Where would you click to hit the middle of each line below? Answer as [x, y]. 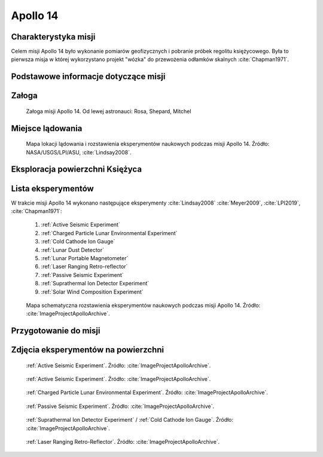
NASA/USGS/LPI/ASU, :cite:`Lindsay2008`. [79, 152]
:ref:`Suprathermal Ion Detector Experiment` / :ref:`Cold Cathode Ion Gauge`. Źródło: [129, 420]
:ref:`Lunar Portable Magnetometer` [85, 258]
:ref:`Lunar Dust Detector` [73, 250]
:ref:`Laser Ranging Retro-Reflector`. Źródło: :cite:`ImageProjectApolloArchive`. [123, 442]
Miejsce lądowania [47, 128]
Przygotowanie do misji [56, 331]
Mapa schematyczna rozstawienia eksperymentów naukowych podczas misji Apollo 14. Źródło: [143, 305]
